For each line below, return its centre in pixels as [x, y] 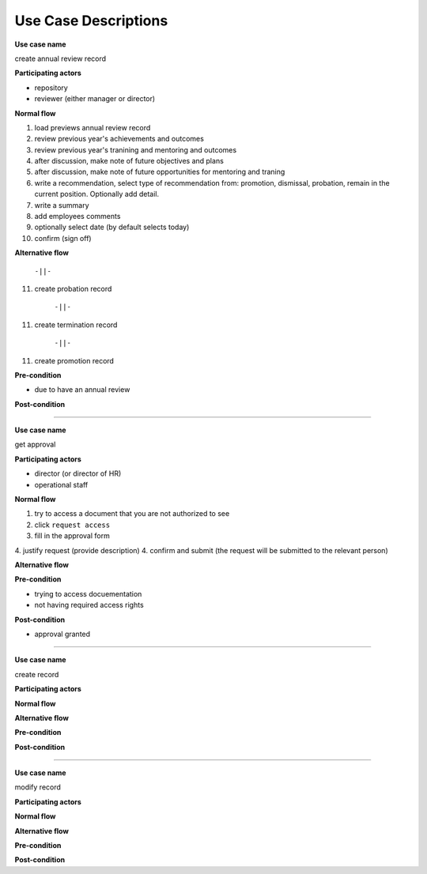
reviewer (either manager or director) [95, 99]
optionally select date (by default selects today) [112, 227]
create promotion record [74, 360]
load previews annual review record [93, 127]
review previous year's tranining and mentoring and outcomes [136, 149]
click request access [72, 525]
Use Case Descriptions [91, 21]
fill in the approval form [72, 536]
